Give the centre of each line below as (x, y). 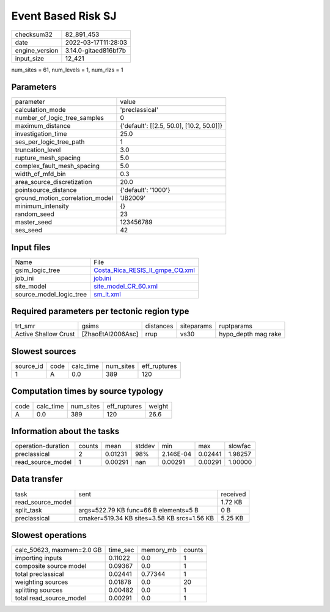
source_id (29, 366)
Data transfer (37, 479)
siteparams (196, 326)
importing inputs (38, 558)
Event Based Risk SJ (64, 16)
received (233, 494)
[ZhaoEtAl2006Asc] (110, 334)
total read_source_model (50, 598)
